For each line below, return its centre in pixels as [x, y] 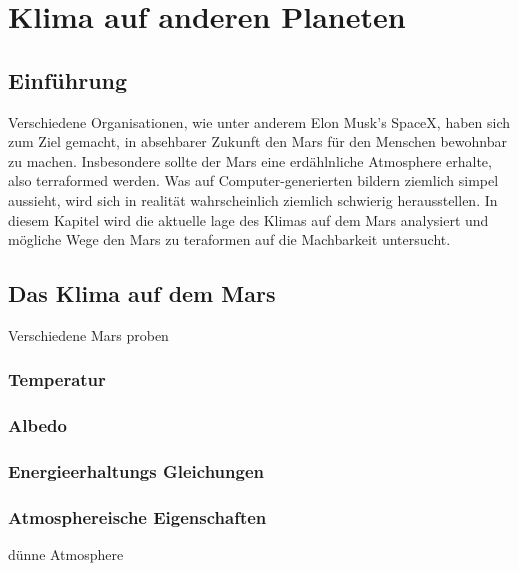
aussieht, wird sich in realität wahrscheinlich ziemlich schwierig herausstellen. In [253, 199]
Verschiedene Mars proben [88, 334]
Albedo [37, 425]
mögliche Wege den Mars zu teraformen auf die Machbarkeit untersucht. [229, 239]
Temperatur [57, 379]
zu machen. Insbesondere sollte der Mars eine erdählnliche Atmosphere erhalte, [250, 160]
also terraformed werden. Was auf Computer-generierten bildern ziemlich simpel [253, 180]
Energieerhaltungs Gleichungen [136, 471]
